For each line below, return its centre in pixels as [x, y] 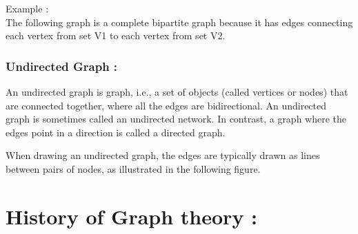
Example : [27, 8]
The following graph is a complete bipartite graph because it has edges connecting [179, 22]
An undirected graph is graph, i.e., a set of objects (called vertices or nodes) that [177, 92]
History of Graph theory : [132, 216]
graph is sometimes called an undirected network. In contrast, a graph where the [176, 119]
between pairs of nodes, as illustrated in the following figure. [133, 168]
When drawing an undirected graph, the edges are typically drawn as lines [163, 155]
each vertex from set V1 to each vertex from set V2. [116, 35]
